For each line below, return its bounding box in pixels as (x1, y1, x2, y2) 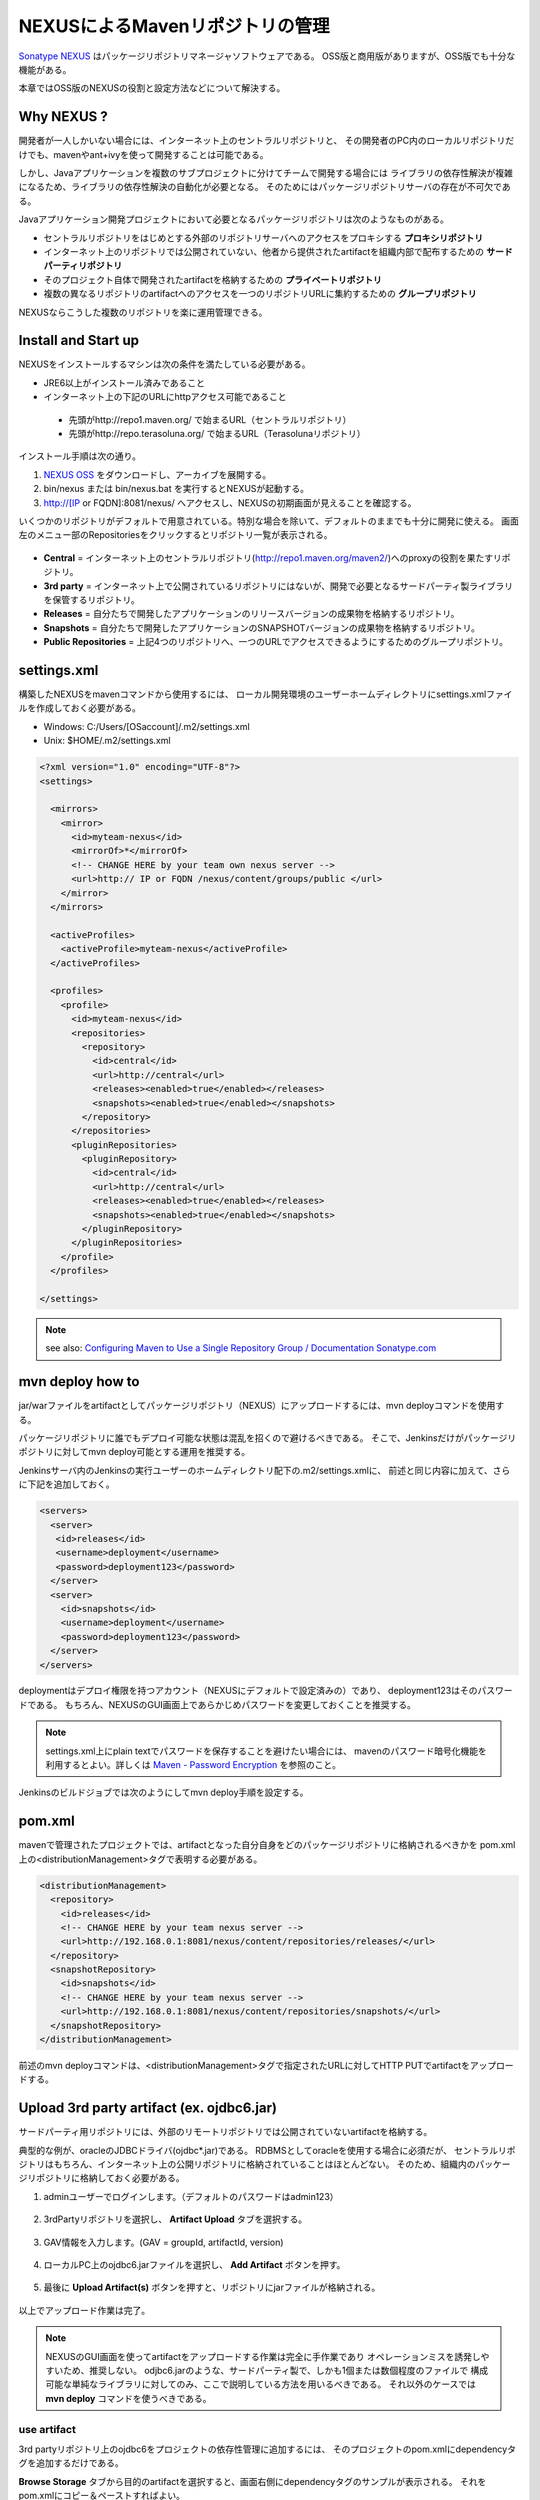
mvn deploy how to (18, 1373, 140, 1390)
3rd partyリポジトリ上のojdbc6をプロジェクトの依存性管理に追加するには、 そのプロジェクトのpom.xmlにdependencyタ (18, 2443, 517, 2455)
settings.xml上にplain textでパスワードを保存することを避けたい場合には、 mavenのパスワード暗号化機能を (45, 1745, 487, 1757)
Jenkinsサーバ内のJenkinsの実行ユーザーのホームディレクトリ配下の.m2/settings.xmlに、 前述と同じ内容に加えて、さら (18, 1464, 511, 1476)
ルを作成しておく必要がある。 (18, 702, 142, 714)
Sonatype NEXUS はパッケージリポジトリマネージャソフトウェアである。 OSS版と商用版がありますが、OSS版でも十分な (18, 50, 516, 62)
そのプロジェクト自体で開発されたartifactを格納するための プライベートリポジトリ (43, 273, 382, 285)
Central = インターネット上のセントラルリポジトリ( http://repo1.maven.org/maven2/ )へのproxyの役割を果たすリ (43, 551, 502, 564)
